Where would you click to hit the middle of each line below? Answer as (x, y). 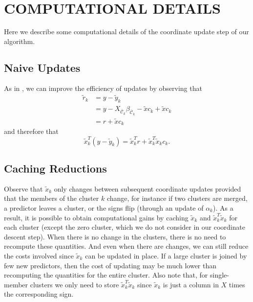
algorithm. (20, 41)
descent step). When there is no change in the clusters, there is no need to (115, 236)
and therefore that (31, 131)
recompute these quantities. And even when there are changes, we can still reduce (126, 246)
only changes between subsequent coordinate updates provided (148, 188)
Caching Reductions (55, 168)
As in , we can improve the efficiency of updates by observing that (103, 88)
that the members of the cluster (52, 198)
